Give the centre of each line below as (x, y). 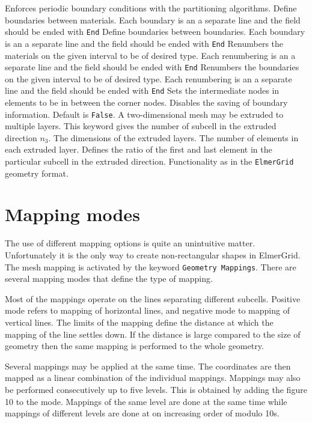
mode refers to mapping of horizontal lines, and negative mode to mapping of (147, 310)
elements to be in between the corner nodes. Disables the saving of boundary (146, 102)
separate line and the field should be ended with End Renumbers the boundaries (152, 67)
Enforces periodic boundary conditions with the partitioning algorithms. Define (151, 8)
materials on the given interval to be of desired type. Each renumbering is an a (150, 55)
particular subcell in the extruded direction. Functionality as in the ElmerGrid (149, 161)
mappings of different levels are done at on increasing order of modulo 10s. (142, 413)
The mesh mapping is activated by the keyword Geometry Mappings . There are (151, 266)
